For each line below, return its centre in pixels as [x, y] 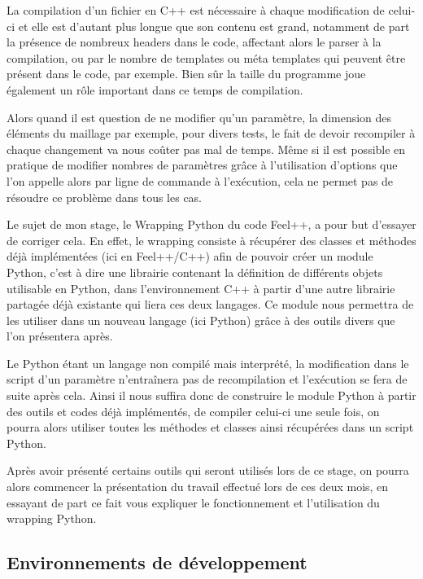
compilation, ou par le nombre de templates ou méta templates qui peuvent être [206, 57]
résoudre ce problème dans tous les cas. [105, 197]
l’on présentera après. [60, 336]
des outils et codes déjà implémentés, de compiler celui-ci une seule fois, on [193, 411]
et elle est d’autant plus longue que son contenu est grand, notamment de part [214, 26]
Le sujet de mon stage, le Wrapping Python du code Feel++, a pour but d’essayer [211, 224]
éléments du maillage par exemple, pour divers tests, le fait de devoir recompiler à [211, 133]
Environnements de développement [157, 562]
